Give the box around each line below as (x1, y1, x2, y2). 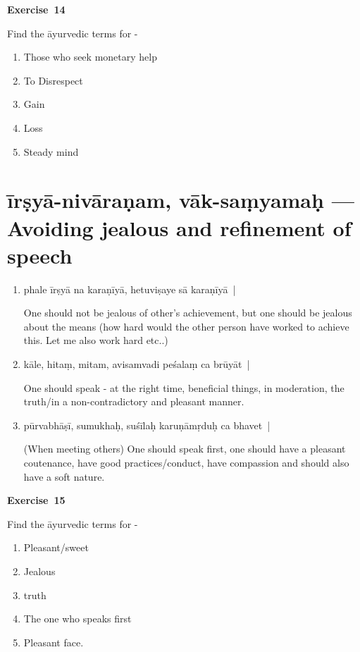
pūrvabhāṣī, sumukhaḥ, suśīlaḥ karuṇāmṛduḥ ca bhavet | (23, 417, 271, 432)
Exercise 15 (7, 493, 66, 508)
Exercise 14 (7, 2, 66, 16)
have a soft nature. (23, 469, 105, 484)
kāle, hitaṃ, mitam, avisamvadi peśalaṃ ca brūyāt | (23, 357, 250, 371)
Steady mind (23, 144, 79, 159)
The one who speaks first (23, 611, 132, 626)
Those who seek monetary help (23, 49, 157, 64)
